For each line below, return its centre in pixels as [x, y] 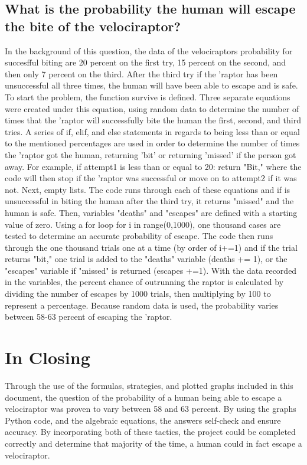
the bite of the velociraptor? [93, 26]
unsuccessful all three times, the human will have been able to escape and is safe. [151, 85]
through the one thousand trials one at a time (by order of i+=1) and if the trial [151, 247]
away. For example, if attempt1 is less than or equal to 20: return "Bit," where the [153, 166]
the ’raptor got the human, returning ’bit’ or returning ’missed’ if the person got [151, 154]
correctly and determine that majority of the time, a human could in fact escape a [153, 443]
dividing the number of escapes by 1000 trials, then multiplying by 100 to [138, 294]
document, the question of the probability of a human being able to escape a [143, 397]
